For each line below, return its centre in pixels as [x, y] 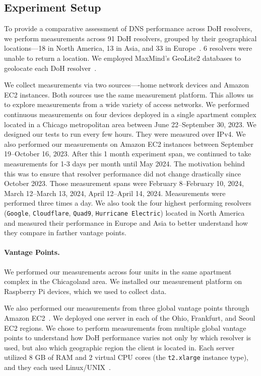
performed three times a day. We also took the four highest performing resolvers [128, 203]
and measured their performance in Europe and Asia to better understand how [126, 222]
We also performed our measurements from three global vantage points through [127, 308]
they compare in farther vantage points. [65, 232]
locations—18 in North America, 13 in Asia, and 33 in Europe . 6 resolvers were [128, 48]
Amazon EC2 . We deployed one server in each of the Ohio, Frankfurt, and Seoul [130, 317]
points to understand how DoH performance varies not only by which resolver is [128, 338]
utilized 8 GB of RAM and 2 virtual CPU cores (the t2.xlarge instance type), [126, 357]
